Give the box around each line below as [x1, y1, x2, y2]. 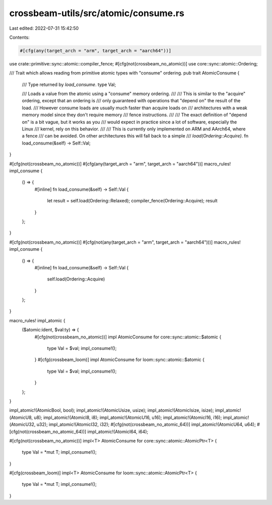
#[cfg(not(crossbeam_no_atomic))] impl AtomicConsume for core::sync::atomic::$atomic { [34, 334, 222, 340]
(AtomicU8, [9, 414, 33, 420]
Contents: [9, 34, 30, 40]
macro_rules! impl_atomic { [9, 317, 65, 323]
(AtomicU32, [9, 421, 36, 427]
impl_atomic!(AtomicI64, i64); [87, 428, 149, 435]
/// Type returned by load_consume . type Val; [22, 81, 116, 88]
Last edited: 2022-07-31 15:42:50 [9, 25, 79, 31]
